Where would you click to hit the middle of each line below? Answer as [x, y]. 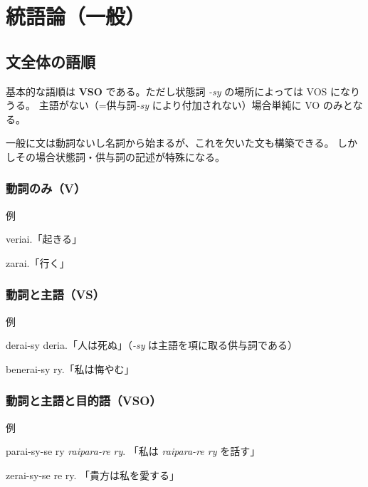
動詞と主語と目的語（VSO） [84, 400]
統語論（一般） [76, 16]
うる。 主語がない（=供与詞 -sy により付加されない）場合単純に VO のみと [179, 105]
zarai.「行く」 [38, 262]
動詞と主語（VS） [56, 294]
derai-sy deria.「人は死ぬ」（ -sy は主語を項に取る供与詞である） [152, 345]
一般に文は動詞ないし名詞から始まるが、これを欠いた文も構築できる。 [170, 143]
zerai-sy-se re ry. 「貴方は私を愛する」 [93, 475]
